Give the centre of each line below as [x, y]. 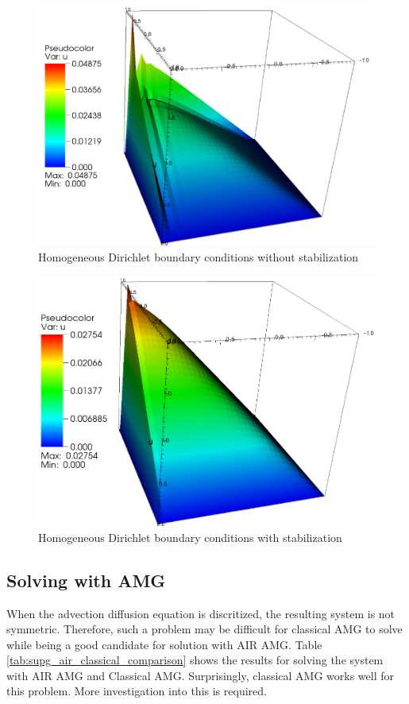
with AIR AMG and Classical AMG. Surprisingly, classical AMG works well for [201, 675]
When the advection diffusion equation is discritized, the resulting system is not [201, 613]
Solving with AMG [86, 580]
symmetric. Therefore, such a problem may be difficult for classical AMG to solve [204, 629]
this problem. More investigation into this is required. [137, 691]
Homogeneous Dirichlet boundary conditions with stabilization [190, 537]
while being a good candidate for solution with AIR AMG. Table [164, 644]
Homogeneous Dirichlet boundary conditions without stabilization [199, 256]
